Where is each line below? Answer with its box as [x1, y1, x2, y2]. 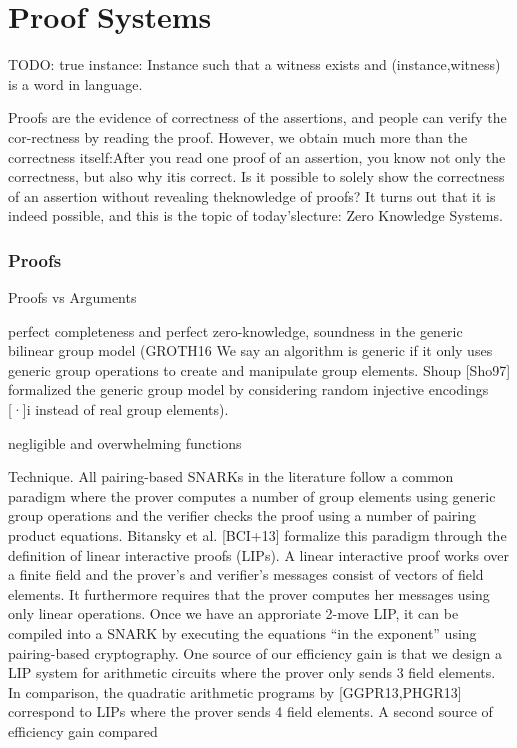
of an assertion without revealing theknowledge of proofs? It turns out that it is [8, 185, 496, 206]
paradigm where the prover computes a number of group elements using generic [8, 485, 496, 506]
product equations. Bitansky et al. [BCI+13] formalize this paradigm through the [8, 525, 507, 546]
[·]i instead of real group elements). [8, 399, 229, 420]
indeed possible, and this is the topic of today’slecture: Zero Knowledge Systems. [8, 205, 503, 226]
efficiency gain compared [8, 720, 158, 741]
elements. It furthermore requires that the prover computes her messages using [8, 583, 490, 604]
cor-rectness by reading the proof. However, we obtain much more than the [8, 126, 468, 147]
